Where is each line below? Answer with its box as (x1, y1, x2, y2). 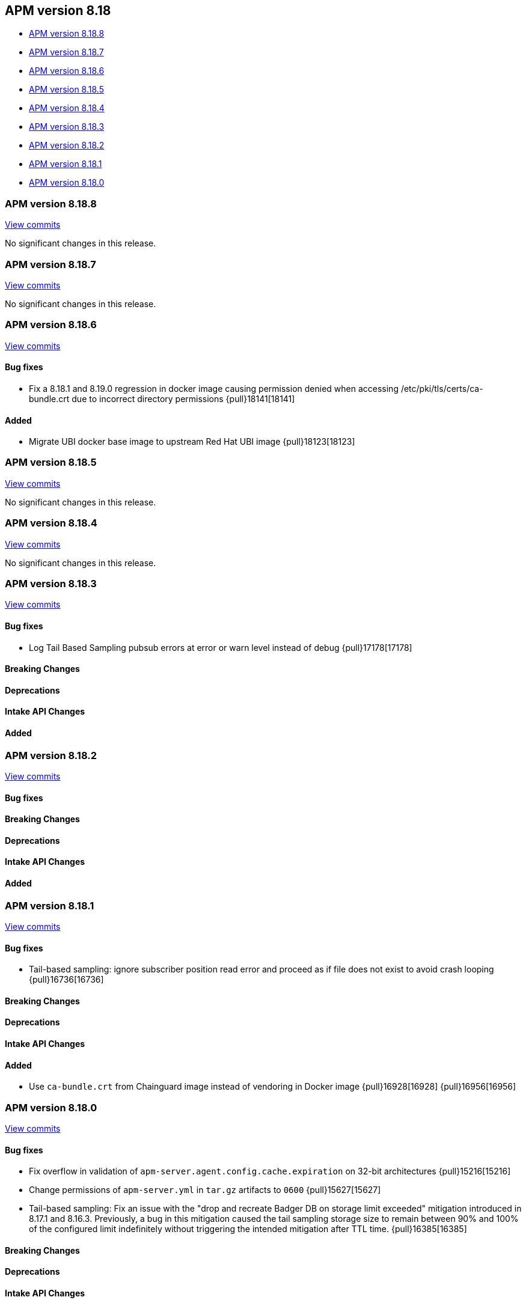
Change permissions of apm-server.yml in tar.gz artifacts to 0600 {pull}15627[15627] (29, 1185, 381, 1195)
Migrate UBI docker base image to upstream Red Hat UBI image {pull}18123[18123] (29, 436, 355, 447)
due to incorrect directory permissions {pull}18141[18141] (72, 393, 295, 404)
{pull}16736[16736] (29, 974, 104, 985)
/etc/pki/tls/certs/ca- (400, 383, 483, 394)
